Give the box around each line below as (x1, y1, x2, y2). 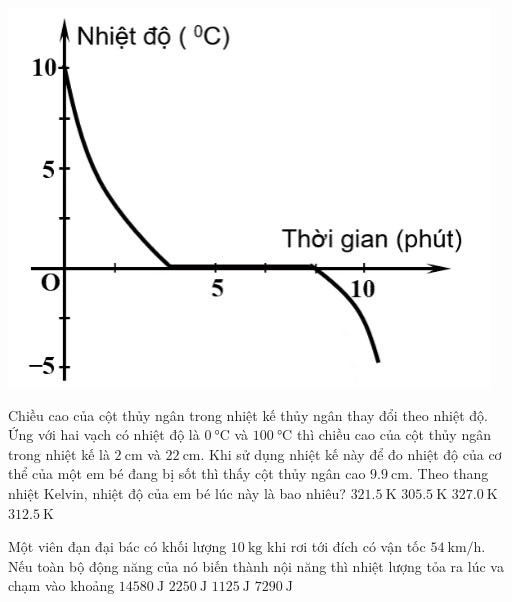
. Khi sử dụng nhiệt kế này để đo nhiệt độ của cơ (200, 443, 502, 464)
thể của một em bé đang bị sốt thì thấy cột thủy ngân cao (8, 463, 366, 484)
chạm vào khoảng (8, 575, 115, 596)
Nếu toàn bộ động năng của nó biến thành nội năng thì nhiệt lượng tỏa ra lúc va (8, 555, 504, 576)
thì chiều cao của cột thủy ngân (296, 424, 491, 445)
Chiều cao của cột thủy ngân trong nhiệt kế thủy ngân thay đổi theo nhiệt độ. (8, 404, 488, 425)
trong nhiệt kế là (8, 443, 110, 464)
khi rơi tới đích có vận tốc (267, 536, 426, 557)
